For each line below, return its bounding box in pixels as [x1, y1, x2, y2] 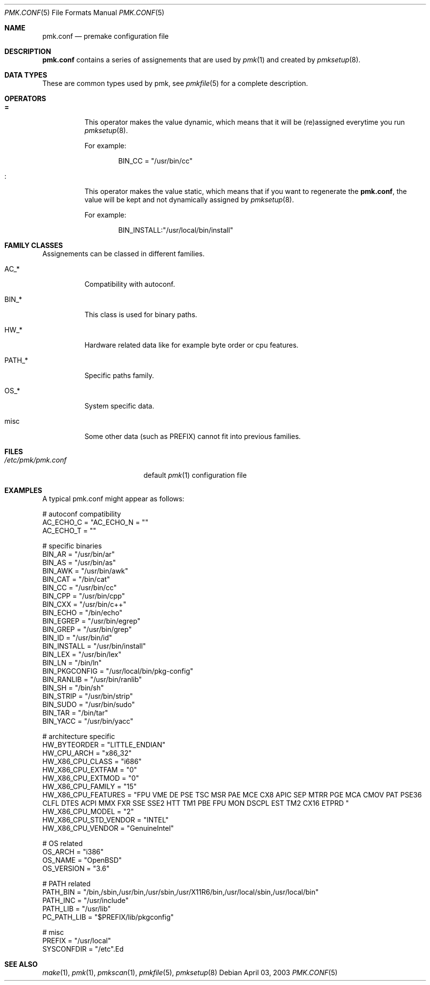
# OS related [42, 839, 83, 848]
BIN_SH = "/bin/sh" [42, 684, 104, 692]
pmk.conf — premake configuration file [42, 32, 169, 40]
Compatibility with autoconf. [84, 280, 175, 288]
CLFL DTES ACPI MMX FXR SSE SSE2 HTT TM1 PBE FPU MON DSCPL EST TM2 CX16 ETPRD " [42, 799, 349, 807]
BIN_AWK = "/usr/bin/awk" [42, 567, 128, 575]
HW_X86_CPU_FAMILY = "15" [42, 782, 137, 791]
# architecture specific [42, 732, 115, 740]
